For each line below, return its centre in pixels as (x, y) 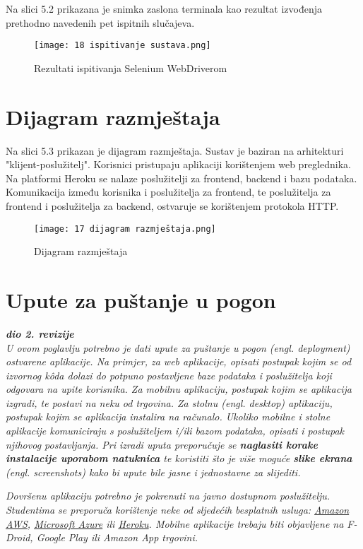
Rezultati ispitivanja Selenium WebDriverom (131, 67)
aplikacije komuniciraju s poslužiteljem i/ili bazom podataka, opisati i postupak (175, 431)
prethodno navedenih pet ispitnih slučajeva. (100, 22)
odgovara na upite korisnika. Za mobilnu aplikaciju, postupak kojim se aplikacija (179, 389)
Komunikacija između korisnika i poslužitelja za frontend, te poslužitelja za (168, 192)
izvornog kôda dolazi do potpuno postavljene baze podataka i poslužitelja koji (169, 375)
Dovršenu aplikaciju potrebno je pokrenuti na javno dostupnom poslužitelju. (168, 496)
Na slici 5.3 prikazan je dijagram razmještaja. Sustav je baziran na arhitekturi (175, 150)
